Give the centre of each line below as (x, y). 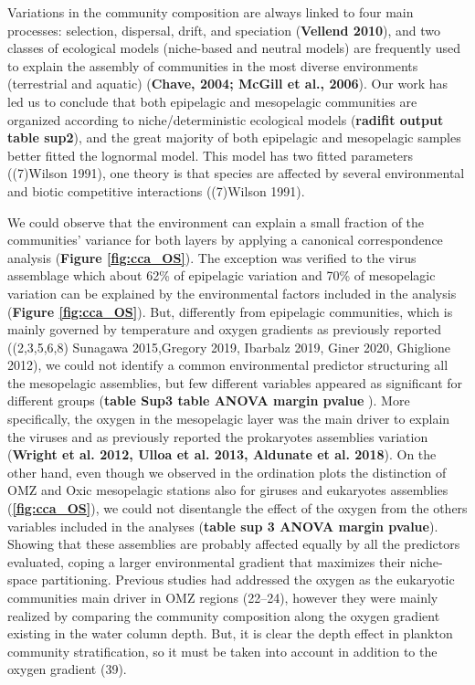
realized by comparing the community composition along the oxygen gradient (224, 615)
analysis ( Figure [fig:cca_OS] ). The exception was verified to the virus (212, 257)
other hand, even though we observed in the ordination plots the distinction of (227, 472)
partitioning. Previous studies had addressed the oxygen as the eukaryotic (248, 580)
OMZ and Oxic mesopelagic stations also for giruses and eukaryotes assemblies (228, 490)
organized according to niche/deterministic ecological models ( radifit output (226, 119)
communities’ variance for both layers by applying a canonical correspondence (225, 240)
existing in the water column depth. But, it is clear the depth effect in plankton (230, 633)
